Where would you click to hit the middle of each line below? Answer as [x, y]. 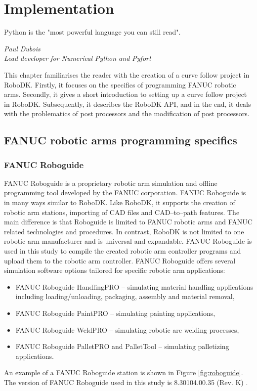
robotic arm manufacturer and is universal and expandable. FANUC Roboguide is [128, 241]
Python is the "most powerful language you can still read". [92, 32]
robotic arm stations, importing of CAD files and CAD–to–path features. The [122, 212]
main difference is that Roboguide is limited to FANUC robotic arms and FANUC [128, 222]
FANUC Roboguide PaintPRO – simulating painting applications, [115, 313]
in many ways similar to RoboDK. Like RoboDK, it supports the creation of [120, 202]
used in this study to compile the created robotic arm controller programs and [123, 251]
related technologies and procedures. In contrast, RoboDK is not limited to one [124, 231]
